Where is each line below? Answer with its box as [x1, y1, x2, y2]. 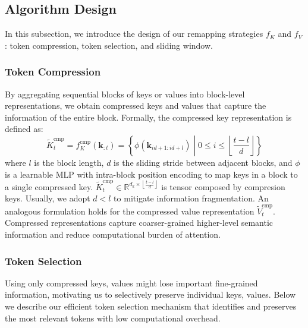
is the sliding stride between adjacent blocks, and [114, 156, 293, 168]
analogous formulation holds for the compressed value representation [5, 204, 254, 217]
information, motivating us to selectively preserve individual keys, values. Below [5, 288, 296, 301]
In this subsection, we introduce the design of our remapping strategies [5, 27, 263, 40]
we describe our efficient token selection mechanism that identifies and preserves [5, 299, 297, 312]
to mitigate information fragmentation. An [114, 192, 269, 204]
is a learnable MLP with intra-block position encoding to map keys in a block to [5, 168, 298, 180]
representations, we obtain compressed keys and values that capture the [5, 99, 266, 112]
